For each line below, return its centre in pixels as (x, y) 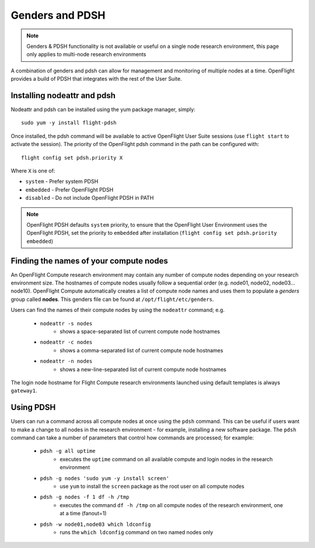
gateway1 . (24, 391)
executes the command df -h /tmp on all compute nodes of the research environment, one (171, 505)
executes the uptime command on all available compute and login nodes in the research (166, 459)
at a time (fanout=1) (83, 514)
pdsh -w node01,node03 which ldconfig (95, 524)
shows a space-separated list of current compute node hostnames (140, 331)
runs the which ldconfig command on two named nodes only (136, 532)
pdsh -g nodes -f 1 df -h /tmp (85, 497)
